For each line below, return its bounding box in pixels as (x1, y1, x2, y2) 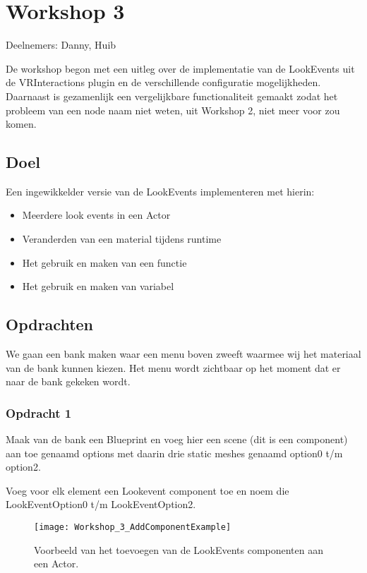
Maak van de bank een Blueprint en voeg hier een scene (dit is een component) (6, 432, 348, 447)
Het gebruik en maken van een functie (22, 255, 187, 270)
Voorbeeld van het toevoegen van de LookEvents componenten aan (34, 542, 324, 557)
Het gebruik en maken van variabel (22, 279, 174, 294)
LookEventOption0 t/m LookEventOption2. (6, 497, 196, 512)
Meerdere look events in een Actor (22, 207, 171, 222)
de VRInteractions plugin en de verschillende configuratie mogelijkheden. (6, 75, 321, 90)
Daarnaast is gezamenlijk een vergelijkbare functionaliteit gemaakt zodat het (6, 88, 338, 103)
